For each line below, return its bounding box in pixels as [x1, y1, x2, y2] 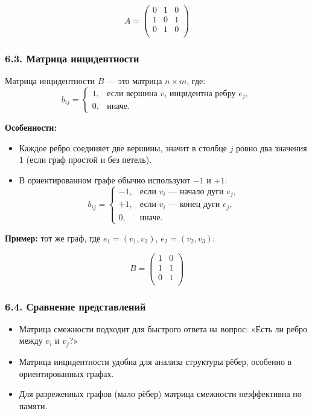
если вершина [107, 89, 158, 98]
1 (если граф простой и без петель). [19, 153, 152, 166]
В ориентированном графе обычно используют [19, 173, 191, 186]
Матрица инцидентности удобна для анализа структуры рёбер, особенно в [19, 355, 292, 367]
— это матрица [107, 74, 162, 87]
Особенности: [5, 121, 57, 133]
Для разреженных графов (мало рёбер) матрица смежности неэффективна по [19, 387, 302, 400]
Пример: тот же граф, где [5, 231, 101, 244]
